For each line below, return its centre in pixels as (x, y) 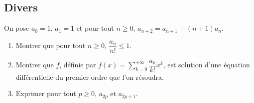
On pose (17, 28)
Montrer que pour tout (51, 45)
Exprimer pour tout (46, 93)
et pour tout (95, 28)
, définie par (78, 65)
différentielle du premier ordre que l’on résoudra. (90, 77)
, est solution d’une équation (206, 65)
